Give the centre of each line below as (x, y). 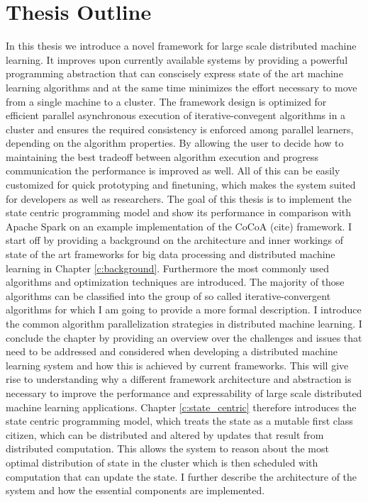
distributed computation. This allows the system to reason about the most (167, 448)
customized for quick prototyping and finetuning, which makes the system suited (181, 185)
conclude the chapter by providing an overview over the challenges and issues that (184, 337)
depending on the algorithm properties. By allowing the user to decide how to (175, 143)
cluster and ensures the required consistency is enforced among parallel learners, (180, 129)
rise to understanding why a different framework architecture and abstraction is (179, 379)
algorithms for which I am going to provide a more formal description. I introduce (184, 309)
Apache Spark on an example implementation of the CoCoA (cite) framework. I (179, 226)
